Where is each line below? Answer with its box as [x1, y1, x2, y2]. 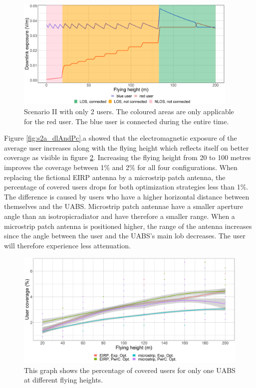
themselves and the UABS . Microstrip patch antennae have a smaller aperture [4, 201, 244, 211]
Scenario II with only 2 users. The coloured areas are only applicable [24, 106, 234, 116]
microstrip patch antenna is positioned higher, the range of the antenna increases [4, 220, 252, 231]
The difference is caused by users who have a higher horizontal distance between [4, 191, 250, 201]
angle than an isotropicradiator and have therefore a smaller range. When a [4, 210, 235, 221]
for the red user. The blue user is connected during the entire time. [24, 116, 229, 126]
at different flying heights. [24, 375, 103, 385]
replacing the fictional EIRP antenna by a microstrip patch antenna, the [4, 172, 226, 182]
